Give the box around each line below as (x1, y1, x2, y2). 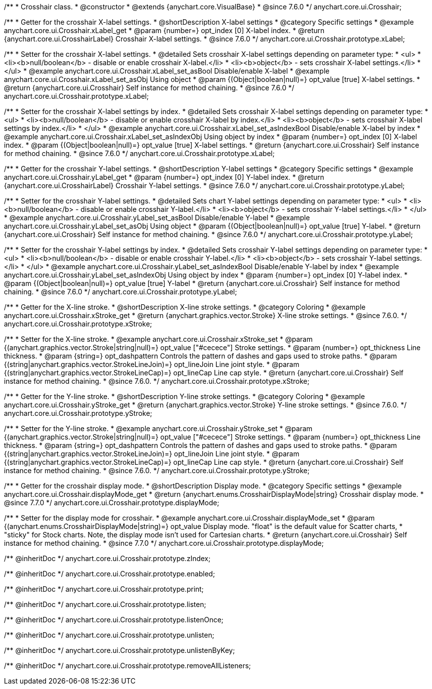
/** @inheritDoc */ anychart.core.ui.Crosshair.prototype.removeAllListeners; (4, 661, 251, 670)
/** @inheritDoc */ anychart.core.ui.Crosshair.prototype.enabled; (4, 569, 215, 578)
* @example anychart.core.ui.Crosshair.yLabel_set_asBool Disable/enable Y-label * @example (4, 213, 310, 222)
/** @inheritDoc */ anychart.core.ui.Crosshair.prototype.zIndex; (4, 554, 211, 563)
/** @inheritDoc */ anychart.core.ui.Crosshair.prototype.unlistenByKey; (4, 646, 235, 654)
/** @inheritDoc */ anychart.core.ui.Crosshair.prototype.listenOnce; (4, 615, 224, 624)
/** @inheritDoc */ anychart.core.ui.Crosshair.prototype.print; (4, 585, 204, 593)
